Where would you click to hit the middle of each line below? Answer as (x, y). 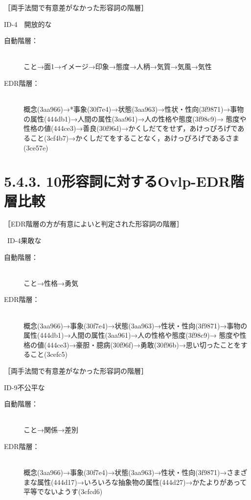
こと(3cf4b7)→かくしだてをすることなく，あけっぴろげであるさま (135, 137)
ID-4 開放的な (28, 24)
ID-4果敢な (24, 240)
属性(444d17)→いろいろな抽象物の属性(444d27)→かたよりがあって (142, 482)
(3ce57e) (36, 147)
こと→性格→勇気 (51, 283)
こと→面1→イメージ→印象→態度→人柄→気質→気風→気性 (118, 66)
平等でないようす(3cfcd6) (63, 491)
